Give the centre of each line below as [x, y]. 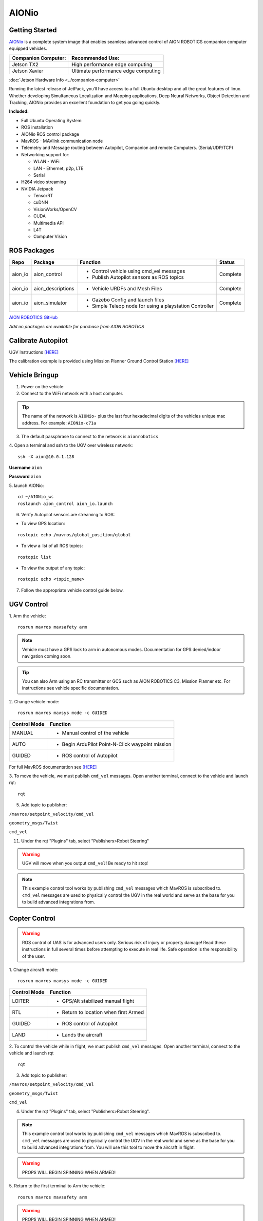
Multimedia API [49, 223]
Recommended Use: [95, 58]
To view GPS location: [43, 524]
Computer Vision [50, 236]
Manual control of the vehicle [95, 733]
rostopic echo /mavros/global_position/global [74, 535]
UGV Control [28, 604]
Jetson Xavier [28, 71]
